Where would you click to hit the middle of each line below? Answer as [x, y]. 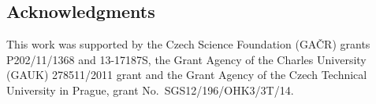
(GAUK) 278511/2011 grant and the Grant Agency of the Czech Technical [187, 75]
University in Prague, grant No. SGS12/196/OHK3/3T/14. [150, 90]
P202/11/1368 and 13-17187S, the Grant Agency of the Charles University [186, 59]
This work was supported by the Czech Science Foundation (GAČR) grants [188, 44]
